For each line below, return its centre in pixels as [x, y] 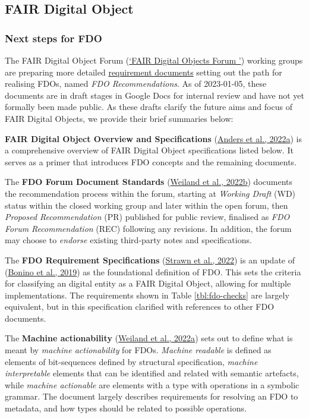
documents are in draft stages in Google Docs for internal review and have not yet [154, 95]
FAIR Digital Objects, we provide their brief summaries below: [119, 118]
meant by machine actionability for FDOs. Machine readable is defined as [138, 350]
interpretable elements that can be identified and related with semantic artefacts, [152, 373]
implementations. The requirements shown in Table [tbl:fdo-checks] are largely [147, 295]
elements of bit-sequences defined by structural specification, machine [131, 361]
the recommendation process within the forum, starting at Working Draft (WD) [150, 193]
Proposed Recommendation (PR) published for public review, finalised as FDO [147, 217]
